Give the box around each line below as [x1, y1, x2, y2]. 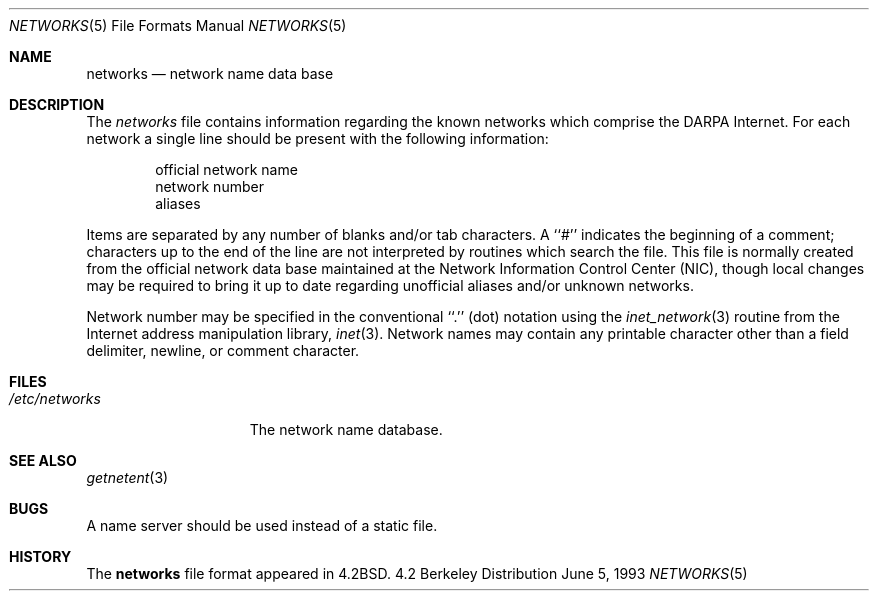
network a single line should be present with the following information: [86, 130, 549, 147]
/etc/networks [9, 390, 101, 407]
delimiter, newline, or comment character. [86, 342, 360, 359]
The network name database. [249, 421, 443, 438]
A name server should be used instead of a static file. [86, 517, 438, 534]
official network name [155, 161, 298, 178]
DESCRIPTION [9, 96, 105, 113]
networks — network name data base [86, 65, 334, 82]
